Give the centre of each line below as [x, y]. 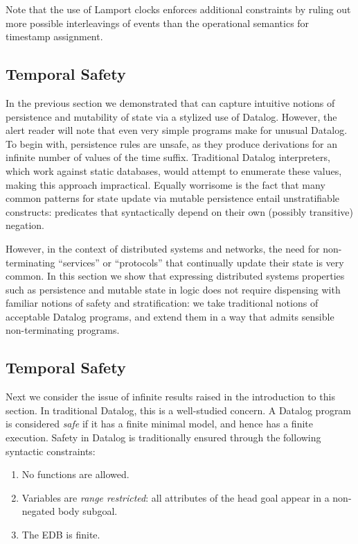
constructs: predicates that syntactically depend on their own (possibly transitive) [179, 211]
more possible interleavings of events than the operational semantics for [158, 23]
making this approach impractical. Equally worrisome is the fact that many [165, 184]
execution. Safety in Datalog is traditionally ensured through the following [163, 437]
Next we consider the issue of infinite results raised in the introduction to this [170, 397]
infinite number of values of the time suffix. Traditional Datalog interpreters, [168, 157]
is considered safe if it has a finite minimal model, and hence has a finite [159, 424]
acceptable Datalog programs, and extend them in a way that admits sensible [170, 316]
